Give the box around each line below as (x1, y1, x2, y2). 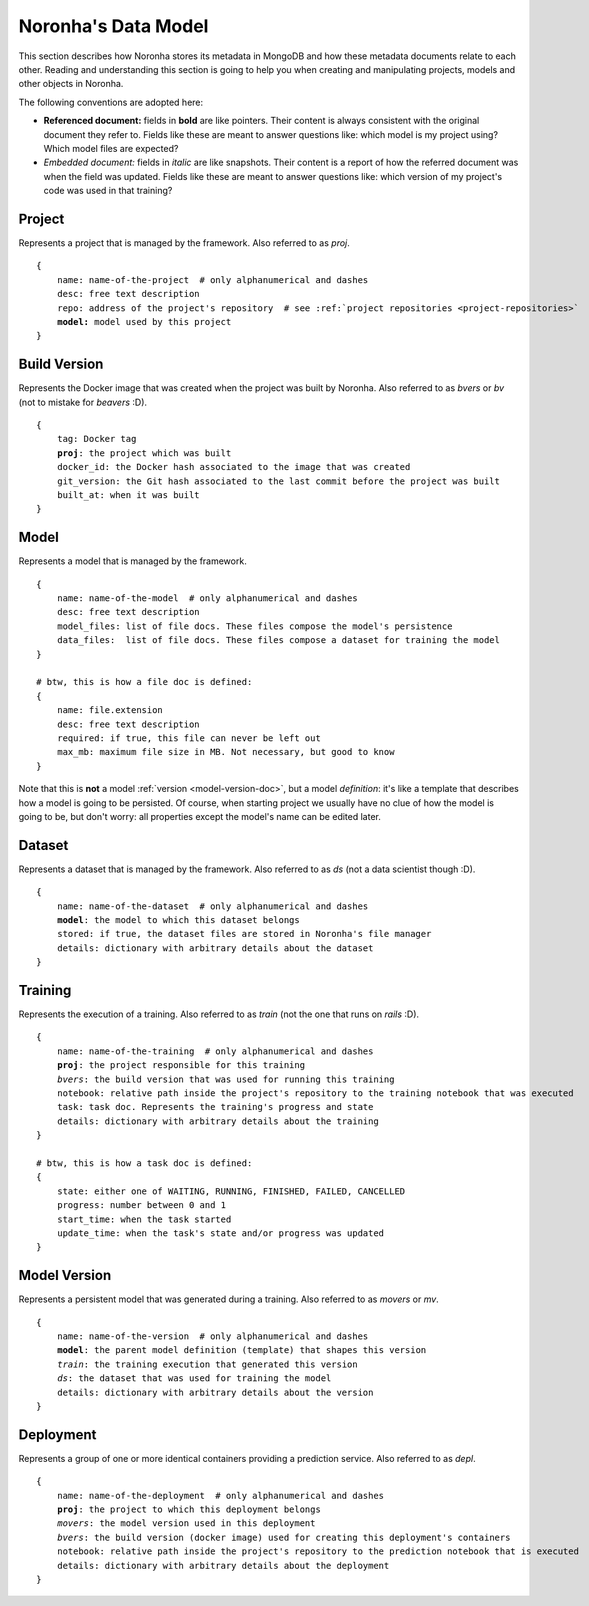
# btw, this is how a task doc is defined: (36, 1157, 253, 1169)
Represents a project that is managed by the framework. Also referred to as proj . (18, 236, 350, 249)
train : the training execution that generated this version (56, 1358, 359, 1370)
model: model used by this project (56, 316, 232, 327)
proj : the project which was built (56, 447, 232, 459)
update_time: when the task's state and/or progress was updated (56, 1227, 385, 1239)
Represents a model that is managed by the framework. (18, 555, 247, 567)
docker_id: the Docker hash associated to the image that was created (56, 461, 411, 473)
